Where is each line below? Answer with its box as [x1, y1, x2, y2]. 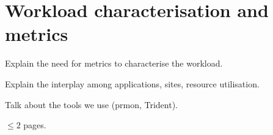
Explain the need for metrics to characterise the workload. [5, 57, 223, 70]
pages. [23, 119, 46, 131]
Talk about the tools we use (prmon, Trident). [5, 98, 178, 111]
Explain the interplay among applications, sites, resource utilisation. [5, 77, 260, 90]
